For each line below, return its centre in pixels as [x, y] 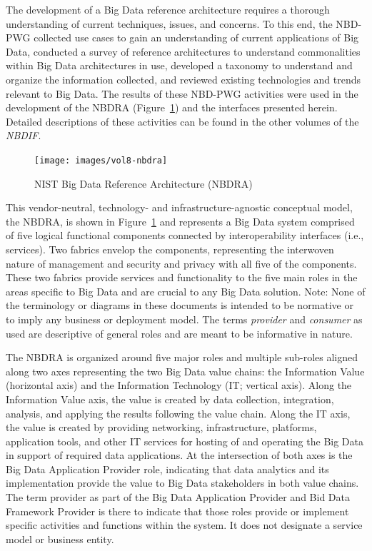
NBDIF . [24, 135]
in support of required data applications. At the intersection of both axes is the [179, 455]
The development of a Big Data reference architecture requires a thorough [168, 9]
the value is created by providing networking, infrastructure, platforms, [161, 427]
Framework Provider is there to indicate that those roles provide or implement [177, 511]
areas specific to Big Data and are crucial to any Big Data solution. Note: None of [186, 291]
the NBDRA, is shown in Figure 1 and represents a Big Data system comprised [180, 221]
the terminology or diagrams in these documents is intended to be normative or [180, 305]
